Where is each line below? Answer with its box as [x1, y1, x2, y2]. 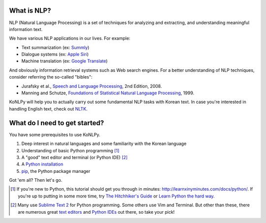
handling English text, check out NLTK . [9, 106, 88, 111]
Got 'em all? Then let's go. [9, 177, 63, 183]
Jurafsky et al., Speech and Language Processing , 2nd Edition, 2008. [21, 83, 162, 89]
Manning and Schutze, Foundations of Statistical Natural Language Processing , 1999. [21, 90, 195, 96]
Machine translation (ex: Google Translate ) [21, 58, 108, 64]
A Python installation [21, 161, 64, 167]
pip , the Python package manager [21, 168, 91, 174]
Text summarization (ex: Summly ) [21, 44, 90, 50]
